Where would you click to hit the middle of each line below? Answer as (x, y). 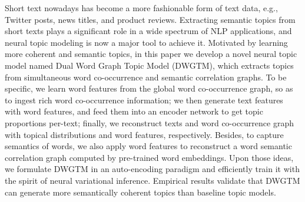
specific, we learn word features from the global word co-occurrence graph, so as (149, 88)
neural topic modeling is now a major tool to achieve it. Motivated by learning (146, 42)
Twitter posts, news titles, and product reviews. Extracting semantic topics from (150, 19)
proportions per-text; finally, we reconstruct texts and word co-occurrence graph (149, 122)
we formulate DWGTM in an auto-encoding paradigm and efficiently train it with (152, 169)
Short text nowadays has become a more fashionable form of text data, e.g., (141, 8)
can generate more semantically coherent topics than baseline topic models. (140, 192)
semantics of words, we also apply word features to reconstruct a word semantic (148, 146)
